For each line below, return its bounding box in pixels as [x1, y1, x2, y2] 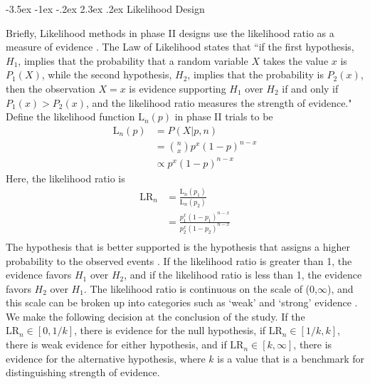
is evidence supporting [129, 81, 226, 95]
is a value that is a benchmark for [217, 351, 365, 365]
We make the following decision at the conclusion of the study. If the [6, 308, 305, 323]
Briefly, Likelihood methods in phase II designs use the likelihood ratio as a [6, 25, 334, 40]
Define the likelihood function [6, 109, 135, 124]
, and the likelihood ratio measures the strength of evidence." [86, 95, 352, 110]
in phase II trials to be [174, 109, 273, 124]
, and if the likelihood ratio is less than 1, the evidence [124, 267, 362, 282]
